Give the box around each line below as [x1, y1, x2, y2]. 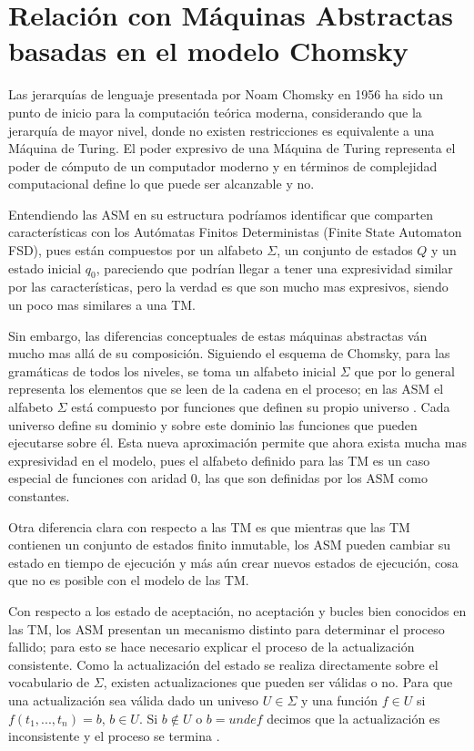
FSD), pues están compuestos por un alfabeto [8, 241, 263, 260]
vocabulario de [8, 673, 90, 692]
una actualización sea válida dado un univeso [8, 690, 259, 709]
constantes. [8, 486, 70, 505]
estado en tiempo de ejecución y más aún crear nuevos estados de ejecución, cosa [8, 552, 459, 571]
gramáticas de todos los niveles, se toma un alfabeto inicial [8, 361, 337, 380]
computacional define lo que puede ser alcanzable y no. [8, 174, 315, 193]
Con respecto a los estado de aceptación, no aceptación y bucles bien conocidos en [8, 601, 467, 620]
